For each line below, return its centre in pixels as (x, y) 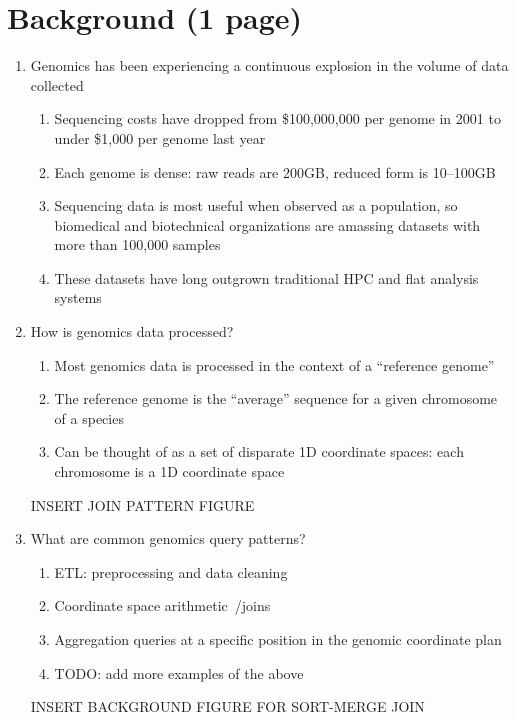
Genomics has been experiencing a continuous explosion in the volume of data (269, 65)
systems (78, 297)
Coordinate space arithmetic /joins (162, 605)
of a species (89, 417)
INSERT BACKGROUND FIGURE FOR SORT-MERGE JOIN (227, 706)
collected (57, 84)
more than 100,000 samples (137, 244)
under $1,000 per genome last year (160, 137)
